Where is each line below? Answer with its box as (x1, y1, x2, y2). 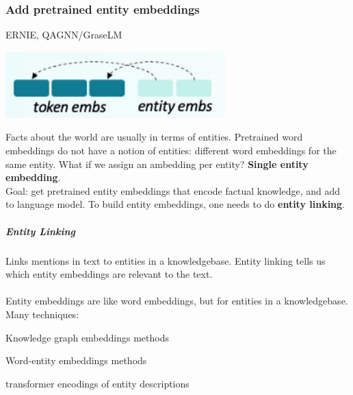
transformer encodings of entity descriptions (5, 376, 189, 390)
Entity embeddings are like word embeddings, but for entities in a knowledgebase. (5, 294, 348, 308)
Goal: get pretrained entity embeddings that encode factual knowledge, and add (5, 183, 341, 197)
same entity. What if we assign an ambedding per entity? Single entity (5, 156, 309, 171)
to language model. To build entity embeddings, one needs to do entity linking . (5, 197, 345, 211)
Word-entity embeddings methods (5, 353, 147, 368)
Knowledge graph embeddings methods (5, 330, 169, 344)
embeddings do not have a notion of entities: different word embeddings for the (5, 143, 337, 157)
